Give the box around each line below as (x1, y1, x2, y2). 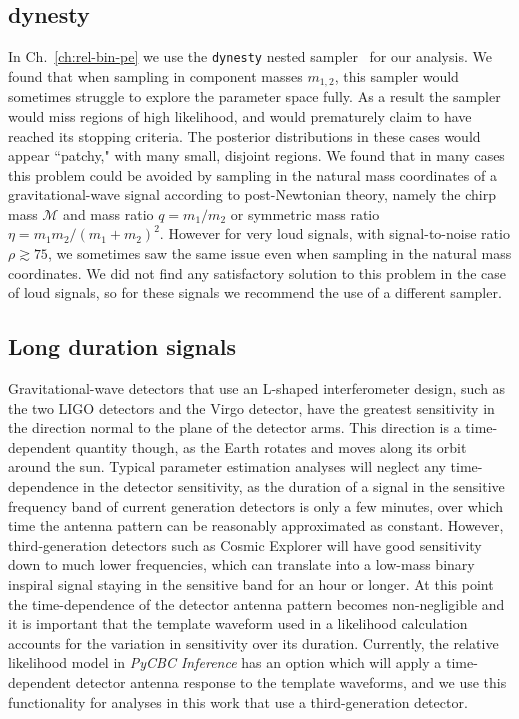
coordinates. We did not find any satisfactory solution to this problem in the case (8, 262, 506, 283)
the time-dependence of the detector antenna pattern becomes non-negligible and (8, 593, 505, 614)
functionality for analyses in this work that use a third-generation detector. (8, 691, 468, 712)
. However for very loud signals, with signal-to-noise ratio (159, 223, 510, 244)
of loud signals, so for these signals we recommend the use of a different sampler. (8, 282, 502, 303)
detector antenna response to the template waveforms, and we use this (75, 671, 507, 692)
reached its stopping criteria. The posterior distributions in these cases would (8, 125, 481, 146)
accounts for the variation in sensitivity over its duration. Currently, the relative (8, 632, 499, 653)
